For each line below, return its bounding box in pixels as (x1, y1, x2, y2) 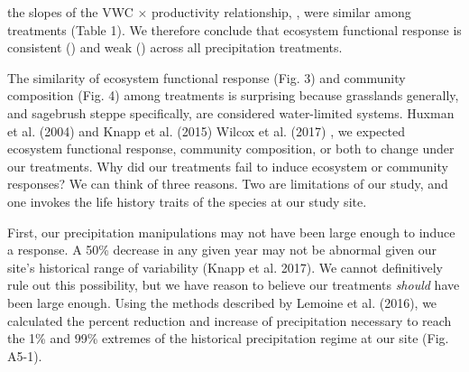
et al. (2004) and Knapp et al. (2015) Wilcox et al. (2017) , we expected (7, 121, 405, 140)
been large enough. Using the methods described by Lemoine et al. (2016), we (7, 293, 437, 312)
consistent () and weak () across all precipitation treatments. (7, 38, 343, 57)
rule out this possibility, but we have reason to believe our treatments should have (7, 275, 460, 294)
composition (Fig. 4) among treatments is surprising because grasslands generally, (7, 86, 459, 105)
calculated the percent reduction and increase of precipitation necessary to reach (7, 311, 452, 330)
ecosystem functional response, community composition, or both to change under (7, 139, 455, 158)
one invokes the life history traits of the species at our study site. (7, 191, 367, 210)
